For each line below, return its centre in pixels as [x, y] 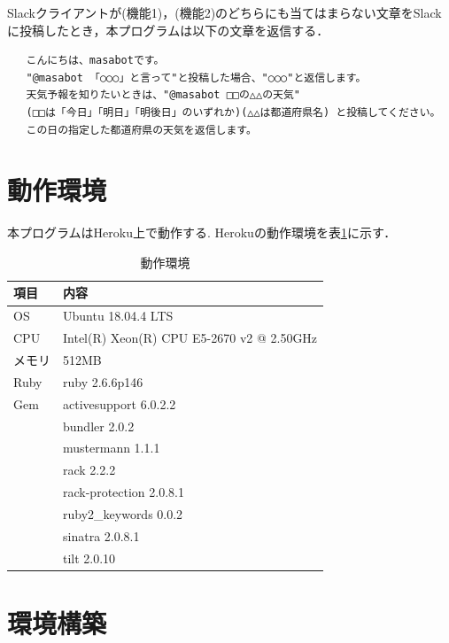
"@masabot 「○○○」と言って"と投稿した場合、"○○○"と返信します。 [196, 77]
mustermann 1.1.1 [112, 448]
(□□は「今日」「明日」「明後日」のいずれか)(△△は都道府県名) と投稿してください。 [233, 112]
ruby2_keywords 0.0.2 [123, 513]
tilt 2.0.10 [89, 558]
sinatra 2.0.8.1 [101, 535]
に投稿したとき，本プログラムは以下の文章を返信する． [168, 30]
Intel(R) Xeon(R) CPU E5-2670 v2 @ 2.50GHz [190, 338]
